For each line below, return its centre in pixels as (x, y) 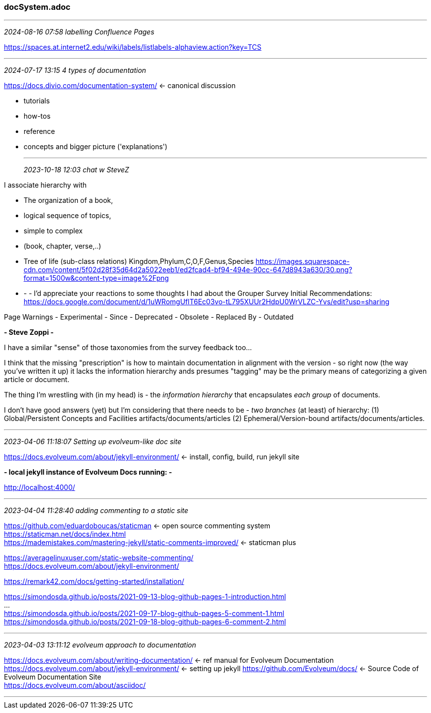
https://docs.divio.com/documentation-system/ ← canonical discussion (120, 86)
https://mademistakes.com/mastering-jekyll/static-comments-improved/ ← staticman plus (150, 543)
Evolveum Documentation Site (53, 677)
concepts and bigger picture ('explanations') (96, 147)
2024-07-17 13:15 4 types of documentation (75, 70)
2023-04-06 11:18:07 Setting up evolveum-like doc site (93, 442)
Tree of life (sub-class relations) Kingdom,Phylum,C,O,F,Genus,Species (139, 261)
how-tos (37, 116)
